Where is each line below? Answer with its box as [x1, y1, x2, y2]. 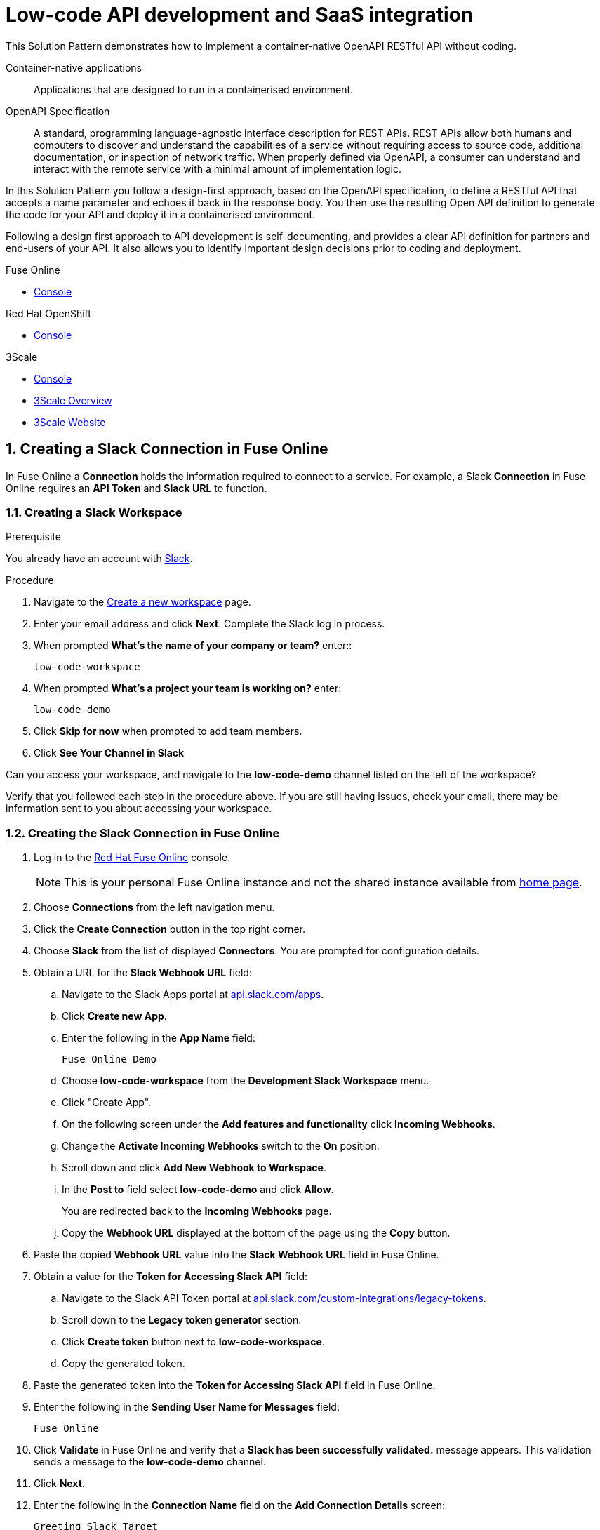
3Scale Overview [34, 394, 112, 406]
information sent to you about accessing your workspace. [6, 802, 272, 815]
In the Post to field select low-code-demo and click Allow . [62, 1183, 334, 1196]
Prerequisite [6, 531, 61, 543]
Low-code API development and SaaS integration [6, 3, 474, 27]
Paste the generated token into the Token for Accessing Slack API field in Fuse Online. [34, 1379, 436, 1392]
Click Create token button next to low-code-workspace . [62, 1336, 325, 1348]
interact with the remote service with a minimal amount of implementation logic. [34, 162, 401, 175]
